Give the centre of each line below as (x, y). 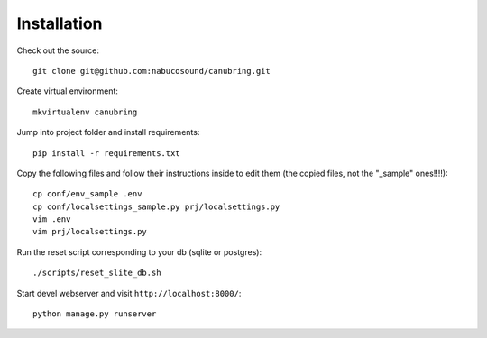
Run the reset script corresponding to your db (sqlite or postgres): (139, 251)
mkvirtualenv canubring (85, 112)
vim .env (52, 219)
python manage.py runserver (95, 314)
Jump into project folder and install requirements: (108, 132)
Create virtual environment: (68, 91)
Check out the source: (58, 50)
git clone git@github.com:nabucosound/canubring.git (152, 71)
